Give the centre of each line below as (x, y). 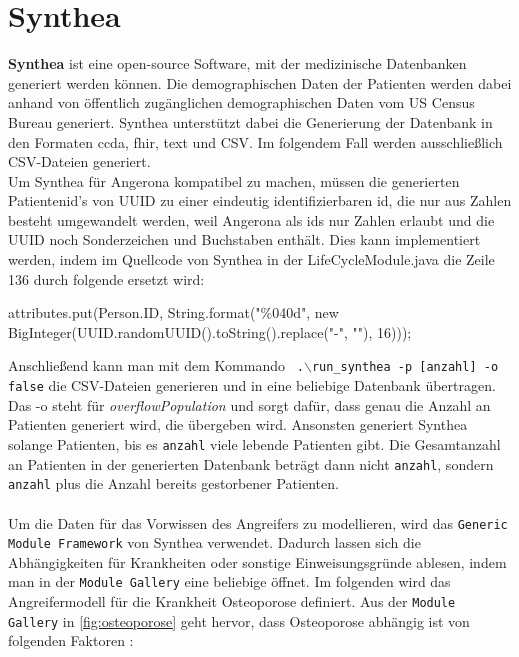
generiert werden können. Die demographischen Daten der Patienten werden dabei (260, 82)
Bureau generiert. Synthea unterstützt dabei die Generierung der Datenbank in (250, 121)
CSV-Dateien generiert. (79, 161)
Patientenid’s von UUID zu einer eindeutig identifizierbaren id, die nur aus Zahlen (260, 200)
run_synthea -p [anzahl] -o (405, 367)
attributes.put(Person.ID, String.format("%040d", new (173, 312)
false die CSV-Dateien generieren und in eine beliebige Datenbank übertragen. (252, 385)
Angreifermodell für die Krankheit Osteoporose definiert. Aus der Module (232, 601)
